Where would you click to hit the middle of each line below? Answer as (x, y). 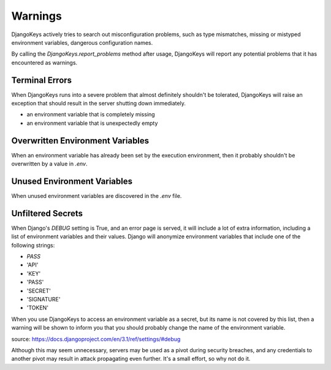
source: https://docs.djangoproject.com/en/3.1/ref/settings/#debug (96, 339)
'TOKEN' (38, 308)
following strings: (33, 245)
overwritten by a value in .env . (49, 164)
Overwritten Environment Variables (80, 141)
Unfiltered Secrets (47, 213)
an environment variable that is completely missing (91, 115)
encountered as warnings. (44, 62)
